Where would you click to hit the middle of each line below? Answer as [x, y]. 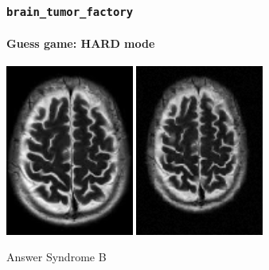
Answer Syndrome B [57, 257]
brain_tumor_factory [70, 12]
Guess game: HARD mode [81, 43]
